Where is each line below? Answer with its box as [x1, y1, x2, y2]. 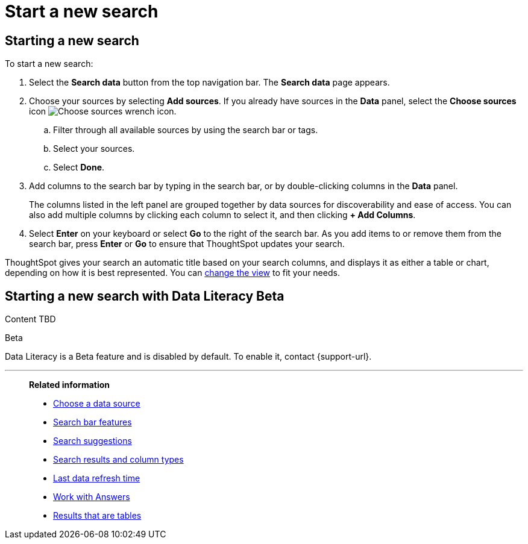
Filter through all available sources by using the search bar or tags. [53, 125, 318, 136]
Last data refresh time [53, 473, 140, 484]
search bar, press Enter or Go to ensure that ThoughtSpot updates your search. [29, 239, 345, 249]
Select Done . [53, 162, 105, 173]
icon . [29, 106, 177, 117]
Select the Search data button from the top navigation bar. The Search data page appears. [29, 77, 390, 88]
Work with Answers [53, 492, 130, 502]
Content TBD [5, 314, 56, 325]
